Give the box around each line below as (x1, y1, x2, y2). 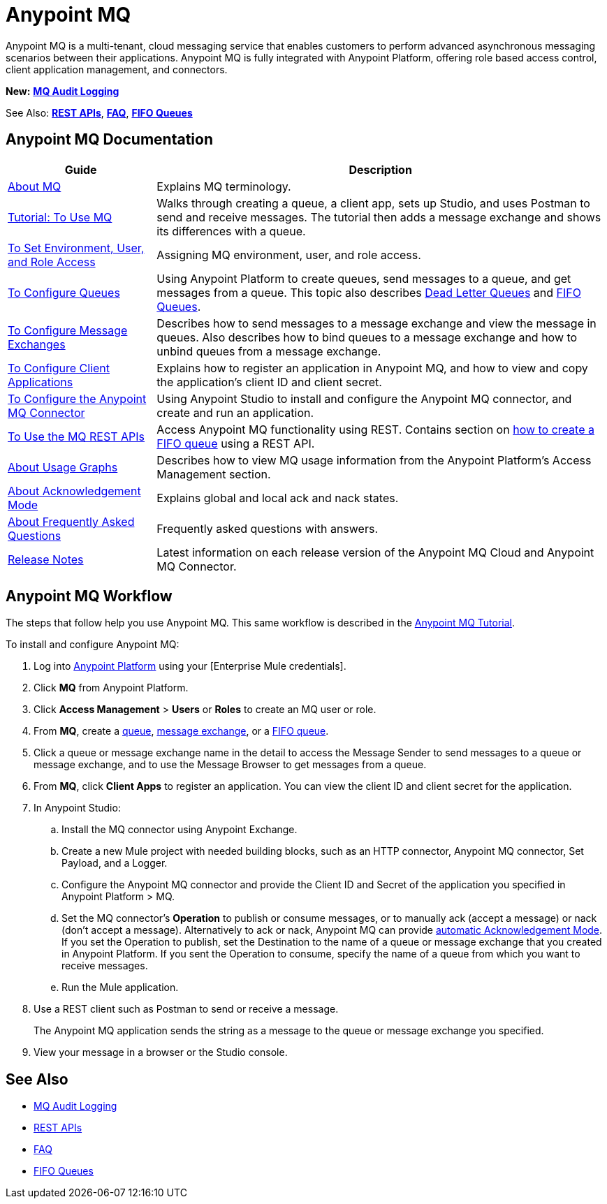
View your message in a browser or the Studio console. (34, 1046, 288, 1059)
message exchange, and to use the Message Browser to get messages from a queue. (34, 758, 427, 771)
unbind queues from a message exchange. (156, 344, 381, 358)
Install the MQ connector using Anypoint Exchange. (61, 823, 298, 836)
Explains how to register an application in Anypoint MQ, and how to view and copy (156, 360, 588, 375)
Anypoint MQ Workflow (6, 587, 173, 605)
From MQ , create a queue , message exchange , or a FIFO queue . (34, 725, 329, 737)
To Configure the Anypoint (8, 391, 147, 406)
